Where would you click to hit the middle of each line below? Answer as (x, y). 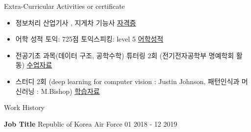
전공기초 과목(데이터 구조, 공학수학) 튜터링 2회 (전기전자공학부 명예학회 (125, 55)
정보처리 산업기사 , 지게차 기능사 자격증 (76, 22)
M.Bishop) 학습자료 (70, 91)
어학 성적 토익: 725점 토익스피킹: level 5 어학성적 (89, 39)
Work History (24, 107)
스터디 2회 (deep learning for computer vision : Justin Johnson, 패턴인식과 (127, 81)
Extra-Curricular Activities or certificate (65, 6)
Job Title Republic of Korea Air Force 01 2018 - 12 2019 (91, 123)
